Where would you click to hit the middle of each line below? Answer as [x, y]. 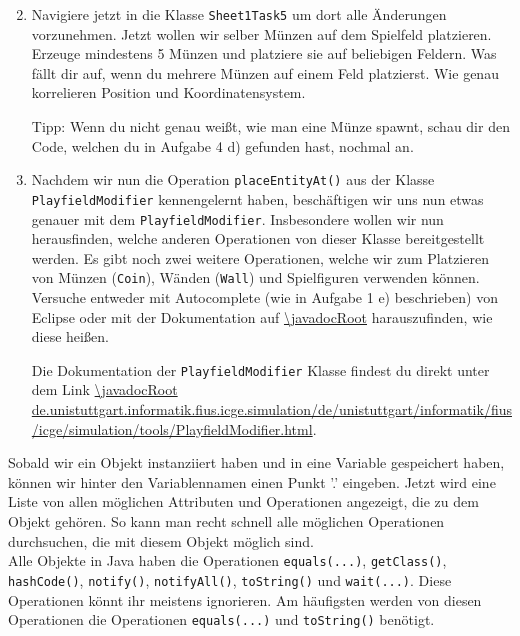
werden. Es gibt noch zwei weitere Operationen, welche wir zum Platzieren [260, 257]
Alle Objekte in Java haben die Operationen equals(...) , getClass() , [227, 560]
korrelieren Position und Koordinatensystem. [168, 92]
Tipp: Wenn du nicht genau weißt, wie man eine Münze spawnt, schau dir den [270, 126]
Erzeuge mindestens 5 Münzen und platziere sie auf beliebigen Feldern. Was [264, 53]
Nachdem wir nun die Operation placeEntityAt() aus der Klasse [233, 179]
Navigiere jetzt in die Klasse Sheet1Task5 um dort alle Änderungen [239, 14]
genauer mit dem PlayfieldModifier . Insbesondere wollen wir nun [237, 218]
